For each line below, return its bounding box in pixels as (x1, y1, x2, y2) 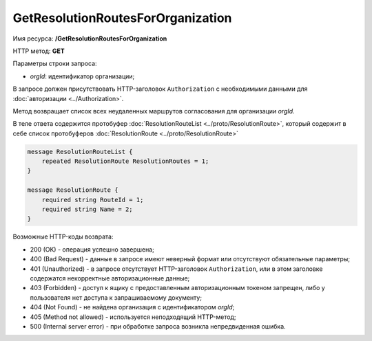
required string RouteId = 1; (41, 196, 144, 203)
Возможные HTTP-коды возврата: (12, 232, 114, 241)
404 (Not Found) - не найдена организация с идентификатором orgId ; (30, 303, 235, 311)
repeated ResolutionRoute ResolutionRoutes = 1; (41, 157, 209, 165)
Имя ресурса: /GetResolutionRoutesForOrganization (12, 34, 167, 43)
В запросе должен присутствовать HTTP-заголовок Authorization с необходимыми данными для (12, 85, 308, 93)
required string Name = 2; (41, 206, 134, 213)
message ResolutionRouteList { (27, 148, 134, 155)
